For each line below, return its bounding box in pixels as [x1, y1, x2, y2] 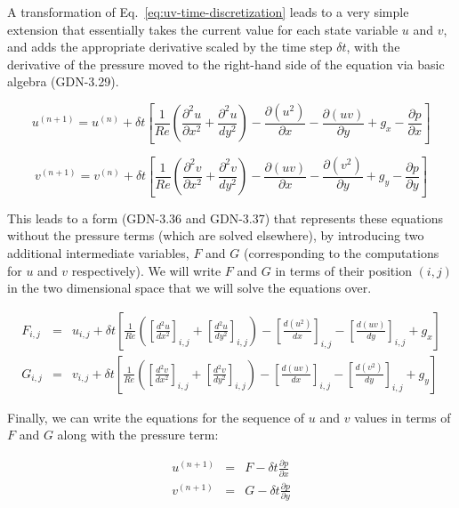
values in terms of [354, 407, 451, 426]
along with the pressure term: [57, 425, 219, 444]
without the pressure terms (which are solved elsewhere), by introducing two [7, 226, 424, 245]
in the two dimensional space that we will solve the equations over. [7, 278, 372, 297]
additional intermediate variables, [7, 243, 189, 262]
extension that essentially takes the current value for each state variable [7, 20, 399, 38]
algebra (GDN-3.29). [7, 72, 119, 91]
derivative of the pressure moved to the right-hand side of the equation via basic [7, 54, 445, 73]
